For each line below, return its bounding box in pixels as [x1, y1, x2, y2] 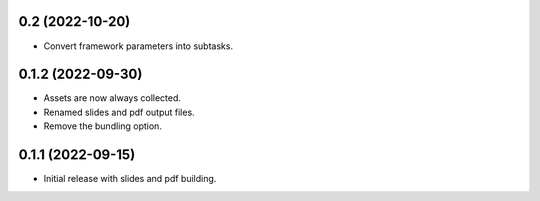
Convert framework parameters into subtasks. [43, 40, 234, 52]
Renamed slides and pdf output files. [43, 106, 195, 118]
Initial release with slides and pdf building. [43, 173, 217, 185]
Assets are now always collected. [43, 92, 182, 104]
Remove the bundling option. [43, 120, 162, 132]
